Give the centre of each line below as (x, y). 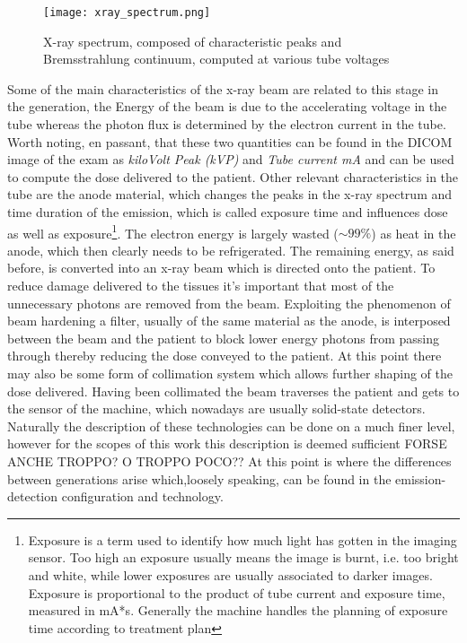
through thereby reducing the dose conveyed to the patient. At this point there (225, 356)
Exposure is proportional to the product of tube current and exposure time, (237, 592)
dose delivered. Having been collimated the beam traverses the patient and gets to (233, 391)
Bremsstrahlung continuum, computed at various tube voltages (216, 59)
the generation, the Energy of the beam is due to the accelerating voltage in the (227, 106)
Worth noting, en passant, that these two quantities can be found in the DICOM (230, 141)
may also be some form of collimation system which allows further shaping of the (230, 373)
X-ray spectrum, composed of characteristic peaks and (193, 41)
